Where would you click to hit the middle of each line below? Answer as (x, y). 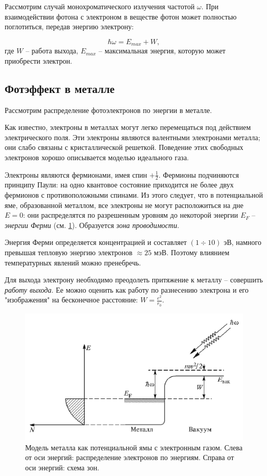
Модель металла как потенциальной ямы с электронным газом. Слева (134, 447)
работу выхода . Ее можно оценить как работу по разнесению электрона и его (127, 289)
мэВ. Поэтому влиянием (192, 252)
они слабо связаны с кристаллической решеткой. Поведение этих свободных (124, 147)
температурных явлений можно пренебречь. (73, 262)
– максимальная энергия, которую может (162, 51)
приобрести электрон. (39, 60)
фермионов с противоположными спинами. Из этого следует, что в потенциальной (134, 195)
